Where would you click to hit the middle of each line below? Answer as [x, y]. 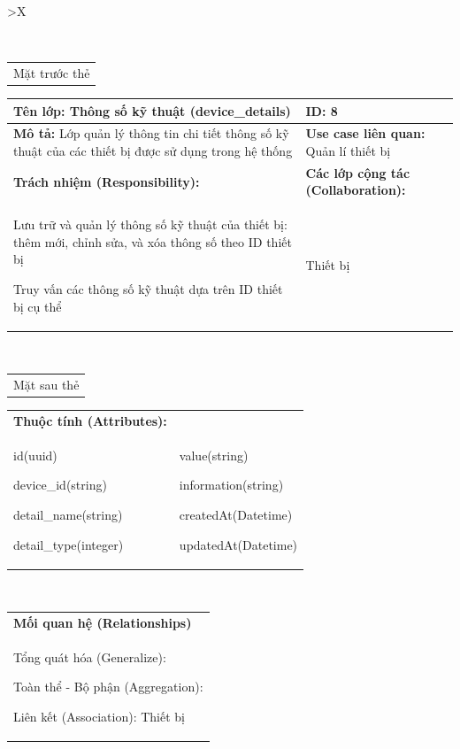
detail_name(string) [68, 514]
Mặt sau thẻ [46, 385]
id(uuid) [35, 455]
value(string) [214, 455]
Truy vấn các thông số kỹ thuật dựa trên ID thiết [148, 289]
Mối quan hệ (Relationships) [103, 622]
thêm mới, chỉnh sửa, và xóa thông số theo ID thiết [153, 241]
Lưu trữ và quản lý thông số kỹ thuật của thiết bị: [150, 224]
